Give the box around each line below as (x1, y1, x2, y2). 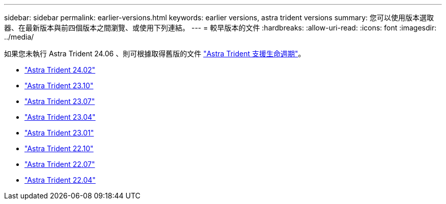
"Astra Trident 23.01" (24, 128, 94, 137)
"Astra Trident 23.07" (24, 97, 95, 106)
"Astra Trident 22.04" (24, 176, 96, 184)
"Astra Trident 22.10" (24, 144, 94, 153)
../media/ (4, 32, 34, 41)
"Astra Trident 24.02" (24, 65, 96, 74)
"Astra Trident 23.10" (24, 81, 94, 90)
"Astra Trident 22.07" (24, 160, 95, 168)
